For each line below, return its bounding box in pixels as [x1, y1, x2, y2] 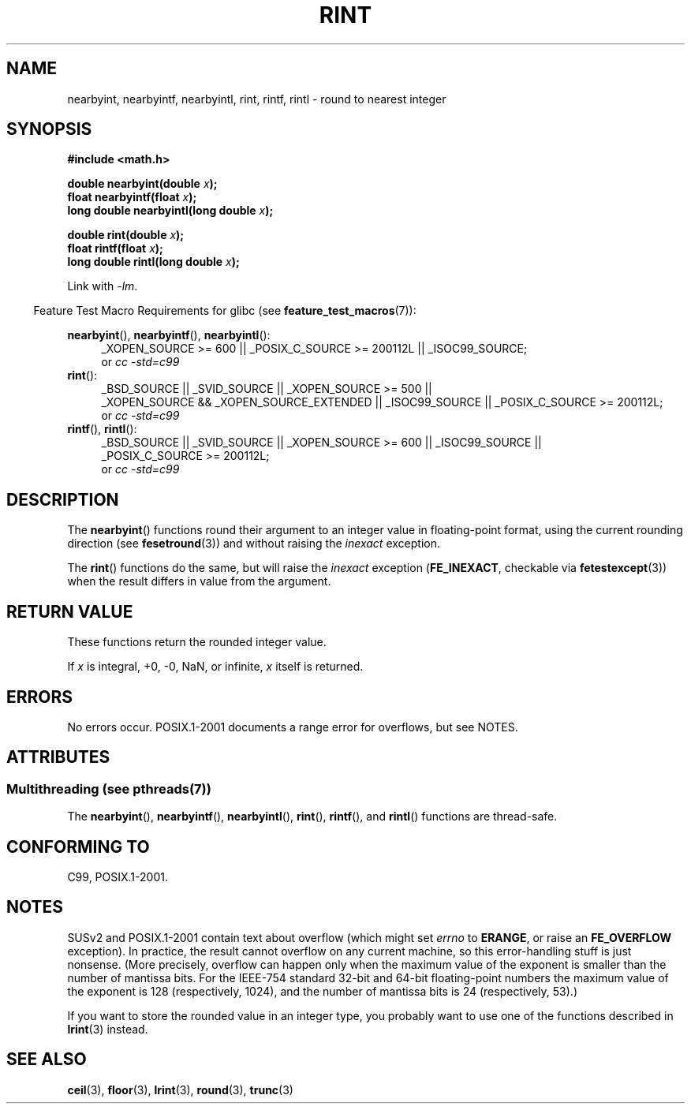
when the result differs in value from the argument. [67, 574, 331, 589]
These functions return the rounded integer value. [67, 635, 327, 649]
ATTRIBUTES [6, 747, 110, 768]
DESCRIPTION [6, 489, 119, 510]
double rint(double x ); [67, 228, 185, 242]
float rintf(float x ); [67, 241, 163, 256]
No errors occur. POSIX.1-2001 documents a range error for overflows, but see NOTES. [67, 719, 518, 734]
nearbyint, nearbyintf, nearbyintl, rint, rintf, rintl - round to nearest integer [67, 92, 446, 106]
